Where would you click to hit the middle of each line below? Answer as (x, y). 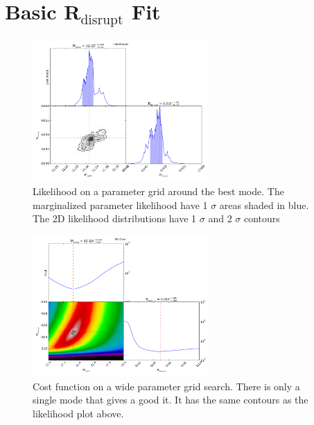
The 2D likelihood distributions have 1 (115, 218)
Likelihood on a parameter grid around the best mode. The (158, 191)
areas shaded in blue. (264, 205)
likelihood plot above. (78, 413)
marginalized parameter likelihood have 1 (120, 205)
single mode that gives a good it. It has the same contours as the (171, 400)
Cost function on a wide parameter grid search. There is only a (166, 386)
